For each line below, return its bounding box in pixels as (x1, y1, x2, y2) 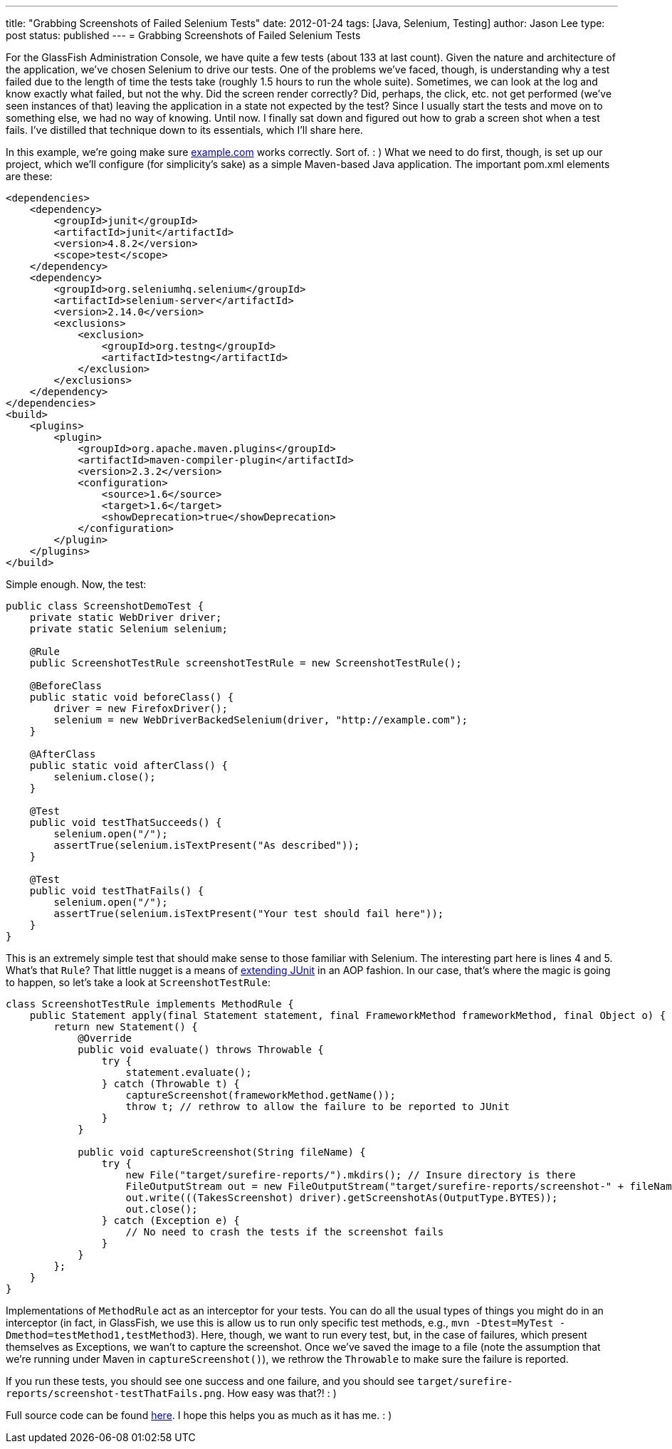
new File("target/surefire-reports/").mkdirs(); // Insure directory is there (125, 1169, 576, 1181)
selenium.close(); (53, 771, 156, 783)
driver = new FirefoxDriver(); (53, 703, 228, 714)
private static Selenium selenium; (29, 623, 228, 634)
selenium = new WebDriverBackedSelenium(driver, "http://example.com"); (53, 714, 468, 726)
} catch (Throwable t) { (101, 1078, 240, 1089)
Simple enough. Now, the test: (6, 578, 147, 590)
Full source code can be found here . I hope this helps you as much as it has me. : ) (6, 1409, 392, 1421)
